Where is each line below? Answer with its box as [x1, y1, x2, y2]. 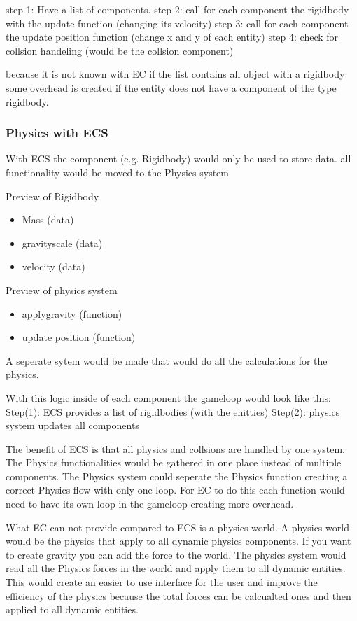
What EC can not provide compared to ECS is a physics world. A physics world [6, 519, 349, 534]
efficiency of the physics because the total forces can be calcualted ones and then [6, 588, 351, 603]
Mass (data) [22, 212, 74, 227]
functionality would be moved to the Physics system [6, 165, 229, 179]
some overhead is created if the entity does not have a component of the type [6, 80, 337, 95]
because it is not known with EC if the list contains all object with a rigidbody [6, 67, 345, 81]
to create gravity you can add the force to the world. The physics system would [6, 547, 346, 561]
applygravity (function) [22, 306, 122, 321]
